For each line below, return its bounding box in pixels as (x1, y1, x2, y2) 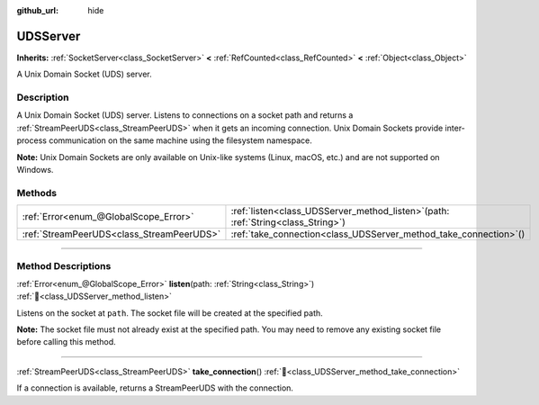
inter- (445, 122, 465, 133)
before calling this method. (16, 337, 116, 347)
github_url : (16, 5, 58, 15)
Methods (16, 186, 58, 199)
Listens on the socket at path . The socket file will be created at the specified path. (16, 307, 323, 319)
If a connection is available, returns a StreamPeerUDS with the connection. (16, 382, 294, 393)
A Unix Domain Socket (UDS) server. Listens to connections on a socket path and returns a (16, 110, 354, 121)
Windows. (16, 165, 54, 175)
